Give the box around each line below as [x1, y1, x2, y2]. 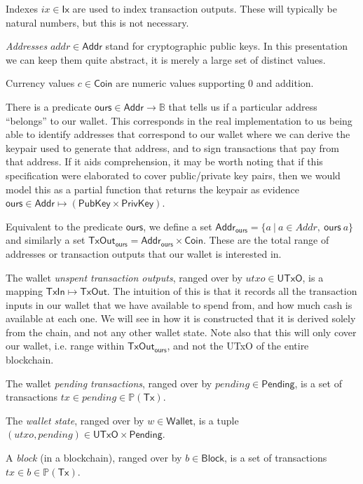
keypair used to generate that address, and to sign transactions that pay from [6, 140, 339, 155]
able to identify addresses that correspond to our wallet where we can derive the [6, 127, 350, 141]
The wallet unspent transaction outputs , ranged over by [6, 270, 242, 284]
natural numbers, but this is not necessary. [6, 15, 189, 29]
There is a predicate [6, 99, 92, 113]
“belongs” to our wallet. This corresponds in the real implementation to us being [6, 113, 352, 127]
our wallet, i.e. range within [6, 338, 125, 353]
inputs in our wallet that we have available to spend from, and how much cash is [6, 297, 352, 312]
